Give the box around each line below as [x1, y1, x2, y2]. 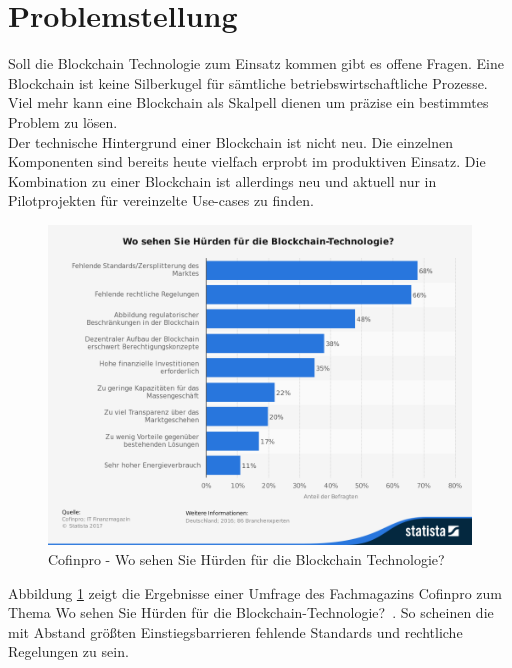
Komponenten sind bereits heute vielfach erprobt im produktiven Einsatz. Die [8, 151, 486, 172]
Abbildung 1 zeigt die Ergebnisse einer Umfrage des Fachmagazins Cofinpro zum [8, 582, 502, 603]
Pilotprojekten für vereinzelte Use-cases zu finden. [8, 190, 314, 211]
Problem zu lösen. [8, 111, 118, 132]
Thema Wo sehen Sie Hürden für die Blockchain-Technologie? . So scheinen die [8, 602, 494, 623]
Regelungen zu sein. [8, 641, 129, 662]
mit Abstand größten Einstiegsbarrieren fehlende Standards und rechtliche [8, 621, 463, 642]
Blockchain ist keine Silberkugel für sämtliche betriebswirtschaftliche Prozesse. [8, 72, 488, 93]
